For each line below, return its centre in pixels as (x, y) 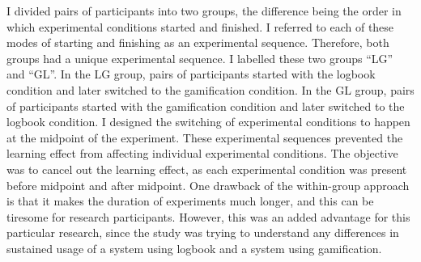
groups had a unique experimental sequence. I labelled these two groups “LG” (200, 58)
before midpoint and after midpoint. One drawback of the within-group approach (208, 185)
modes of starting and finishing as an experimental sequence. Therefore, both (198, 42)
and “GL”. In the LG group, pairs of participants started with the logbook (191, 74)
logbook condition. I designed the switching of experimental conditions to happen (208, 122)
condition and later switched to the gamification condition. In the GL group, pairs (210, 89)
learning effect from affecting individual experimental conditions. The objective (202, 153)
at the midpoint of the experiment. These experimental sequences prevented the (205, 137)
